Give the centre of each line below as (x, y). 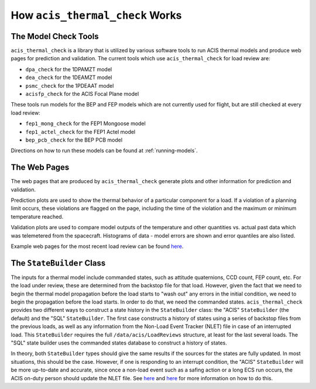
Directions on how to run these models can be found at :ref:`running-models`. (104, 151)
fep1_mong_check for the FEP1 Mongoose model (85, 123)
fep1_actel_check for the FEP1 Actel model (80, 132)
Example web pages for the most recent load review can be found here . (97, 246)
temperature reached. (37, 216)
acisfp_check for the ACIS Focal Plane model (82, 94)
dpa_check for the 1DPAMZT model (69, 69)
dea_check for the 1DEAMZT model (69, 78)
